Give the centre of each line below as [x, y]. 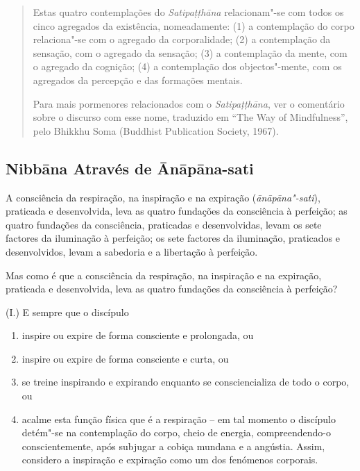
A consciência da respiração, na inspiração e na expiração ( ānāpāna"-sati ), [163, 197]
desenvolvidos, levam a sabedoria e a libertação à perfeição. [132, 251]
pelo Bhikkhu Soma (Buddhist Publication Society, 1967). [156, 130]
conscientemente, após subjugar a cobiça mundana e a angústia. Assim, [173, 446]
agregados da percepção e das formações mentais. [138, 80]
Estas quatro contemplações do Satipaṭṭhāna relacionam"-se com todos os [188, 12]
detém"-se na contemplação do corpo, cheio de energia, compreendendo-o [177, 432]
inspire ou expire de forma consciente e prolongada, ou [138, 335]
